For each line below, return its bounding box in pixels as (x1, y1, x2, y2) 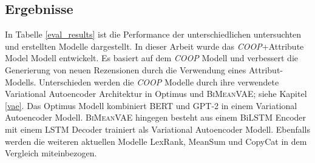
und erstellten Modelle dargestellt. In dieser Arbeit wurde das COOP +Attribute (5, 39, 304, 52)
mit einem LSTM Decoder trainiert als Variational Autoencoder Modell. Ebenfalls (5, 122, 311, 135)
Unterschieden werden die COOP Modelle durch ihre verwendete (39, 75, 279, 88)
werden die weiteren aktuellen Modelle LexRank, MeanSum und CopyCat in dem (5, 135, 307, 147)
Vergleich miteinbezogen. (5, 147, 97, 159)
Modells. (5, 75, 36, 88)
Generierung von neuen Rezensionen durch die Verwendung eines (5, 63, 246, 76)
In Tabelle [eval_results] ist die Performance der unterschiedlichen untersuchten (5, 28, 302, 41)
